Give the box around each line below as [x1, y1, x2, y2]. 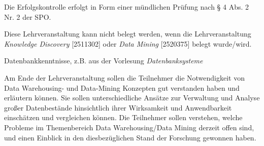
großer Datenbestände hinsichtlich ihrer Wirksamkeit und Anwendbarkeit [4, 102, 232, 113]
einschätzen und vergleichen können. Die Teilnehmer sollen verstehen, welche [4, 112, 243, 123]
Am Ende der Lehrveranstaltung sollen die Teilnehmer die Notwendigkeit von [4, 72, 245, 83]
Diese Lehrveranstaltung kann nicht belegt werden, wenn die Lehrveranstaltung [4, 28, 251, 39]
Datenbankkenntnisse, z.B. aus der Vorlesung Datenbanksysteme [4, 55, 203, 66]
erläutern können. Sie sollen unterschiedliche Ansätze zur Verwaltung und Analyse [4, 92, 260, 103]
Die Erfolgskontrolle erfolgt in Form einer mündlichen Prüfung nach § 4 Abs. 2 [4, 2, 249, 12]
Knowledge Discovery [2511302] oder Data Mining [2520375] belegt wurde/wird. [4, 38, 252, 49]
